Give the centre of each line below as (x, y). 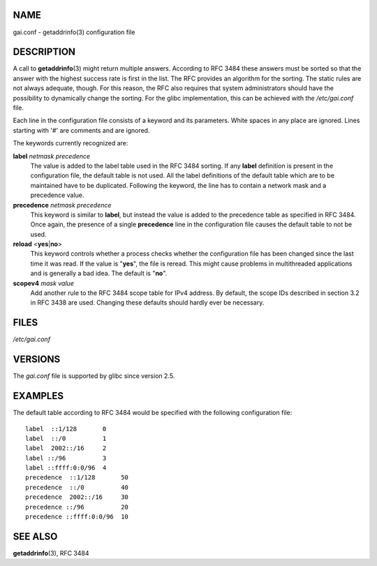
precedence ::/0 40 (77, 487)
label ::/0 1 (66, 438)
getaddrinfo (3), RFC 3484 (51, 553)
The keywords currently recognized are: (71, 143)
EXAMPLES (38, 396)
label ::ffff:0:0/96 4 (66, 468)
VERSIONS (37, 360)
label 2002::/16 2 (66, 448)
